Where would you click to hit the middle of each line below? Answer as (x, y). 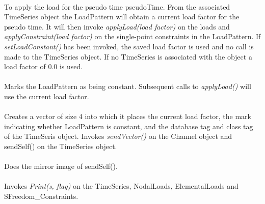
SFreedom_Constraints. (41, 196)
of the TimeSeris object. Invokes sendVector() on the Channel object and (118, 136)
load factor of (25, 66)
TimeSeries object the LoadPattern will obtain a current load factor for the (122, 17)
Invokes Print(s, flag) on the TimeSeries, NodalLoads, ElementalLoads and (121, 186)
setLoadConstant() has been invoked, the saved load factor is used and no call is (129, 46)
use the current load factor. (47, 96)
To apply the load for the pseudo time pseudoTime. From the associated (117, 6)
